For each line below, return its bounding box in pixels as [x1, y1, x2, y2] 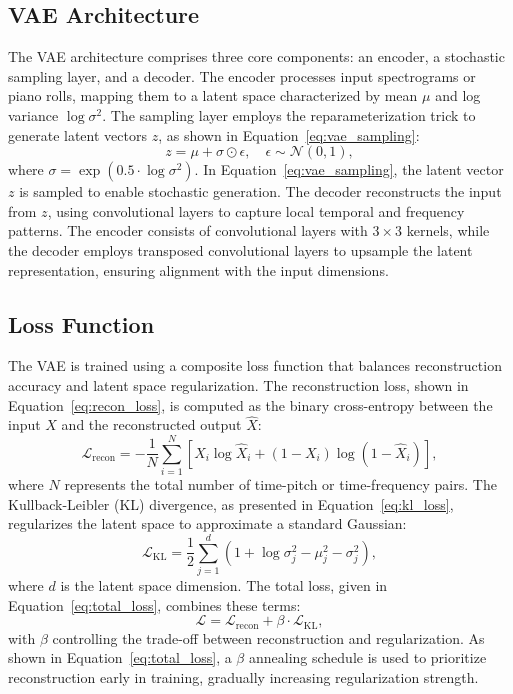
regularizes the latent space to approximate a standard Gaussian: [8, 513, 407, 534]
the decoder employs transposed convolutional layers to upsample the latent [8, 239, 473, 260]
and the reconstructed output [61, 414, 242, 435]
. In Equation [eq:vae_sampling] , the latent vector [194, 159, 504, 180]
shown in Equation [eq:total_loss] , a [8, 647, 232, 668]
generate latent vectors [8, 124, 147, 145]
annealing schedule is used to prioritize [248, 647, 487, 668]
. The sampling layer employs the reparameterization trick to [102, 104, 476, 125]
